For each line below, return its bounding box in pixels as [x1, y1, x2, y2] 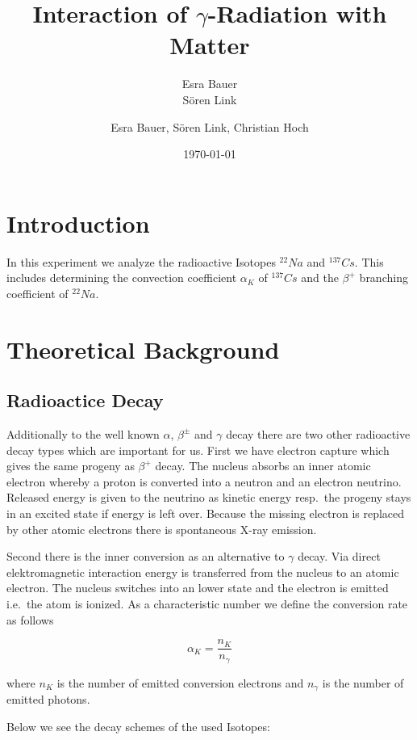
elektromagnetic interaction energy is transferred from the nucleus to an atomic [6, 563, 399, 580]
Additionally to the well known [6, 425, 160, 442]
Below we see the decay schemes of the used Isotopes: [6, 717, 270, 734]
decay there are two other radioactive [226, 425, 411, 442]
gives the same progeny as [6, 457, 135, 474]
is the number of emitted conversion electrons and [56, 674, 304, 691]
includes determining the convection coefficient [6, 269, 237, 286]
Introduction [6, 206, 150, 239]
